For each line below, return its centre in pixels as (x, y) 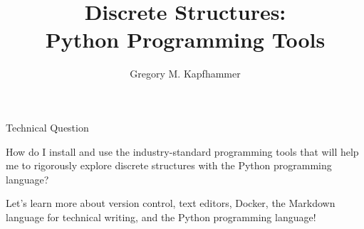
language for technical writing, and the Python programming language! (161, 217)
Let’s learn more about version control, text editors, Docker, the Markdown (171, 203)
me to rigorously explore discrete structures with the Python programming (169, 165)
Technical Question (47, 127)
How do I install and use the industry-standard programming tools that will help (182, 151)
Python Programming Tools (185, 39)
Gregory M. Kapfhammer (185, 74)
